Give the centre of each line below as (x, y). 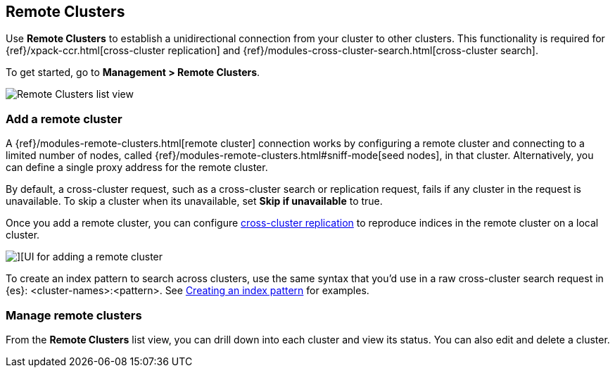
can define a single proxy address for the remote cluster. (137, 167)
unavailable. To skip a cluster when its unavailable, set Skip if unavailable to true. (194, 201)
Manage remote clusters (74, 315)
